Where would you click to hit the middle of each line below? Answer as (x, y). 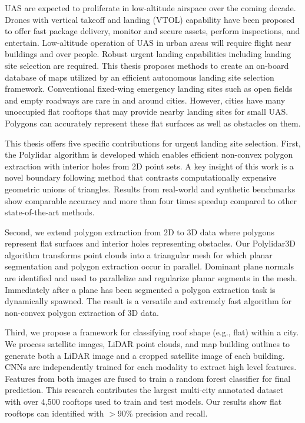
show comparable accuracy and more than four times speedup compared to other (151, 200)
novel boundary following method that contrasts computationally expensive (141, 177)
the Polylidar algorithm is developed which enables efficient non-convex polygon (149, 154)
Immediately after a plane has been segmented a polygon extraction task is (140, 289)
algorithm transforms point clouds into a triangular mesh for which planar (139, 254)
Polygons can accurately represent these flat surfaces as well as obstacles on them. (153, 123)
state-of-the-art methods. (50, 212)
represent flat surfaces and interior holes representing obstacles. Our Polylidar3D (150, 243)
